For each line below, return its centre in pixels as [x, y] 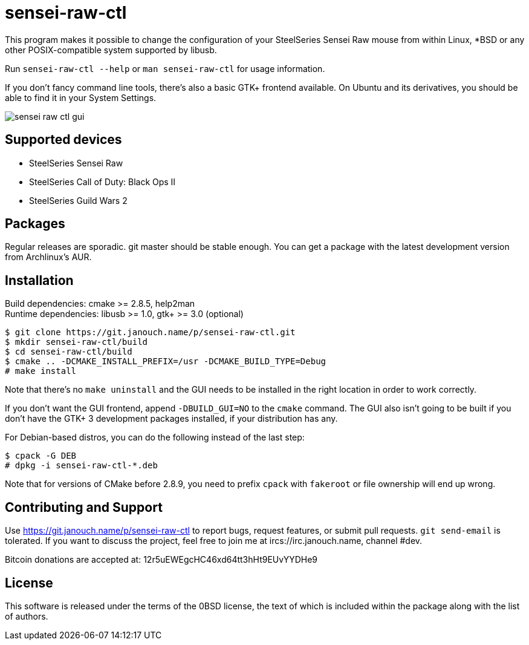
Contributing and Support [84, 507]
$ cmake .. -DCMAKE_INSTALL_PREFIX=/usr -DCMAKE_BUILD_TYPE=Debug [166, 362]
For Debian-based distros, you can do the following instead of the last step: [155, 437]
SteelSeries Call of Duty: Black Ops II [102, 182]
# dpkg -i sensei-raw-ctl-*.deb [81, 466]
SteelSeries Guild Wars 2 [78, 200]
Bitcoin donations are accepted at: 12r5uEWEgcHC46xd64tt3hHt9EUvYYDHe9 [161, 560]
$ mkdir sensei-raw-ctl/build [76, 342]
